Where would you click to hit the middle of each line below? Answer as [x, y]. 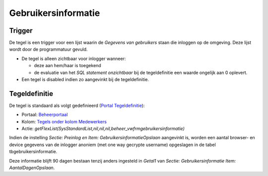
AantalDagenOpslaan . [32, 168]
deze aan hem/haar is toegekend [67, 66]
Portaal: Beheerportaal [45, 115]
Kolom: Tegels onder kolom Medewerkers [64, 121]
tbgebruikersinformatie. [33, 152]
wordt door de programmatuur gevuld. [48, 49]
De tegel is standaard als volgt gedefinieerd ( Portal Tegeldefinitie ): [77, 105]
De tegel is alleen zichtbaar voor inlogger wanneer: [74, 58]
